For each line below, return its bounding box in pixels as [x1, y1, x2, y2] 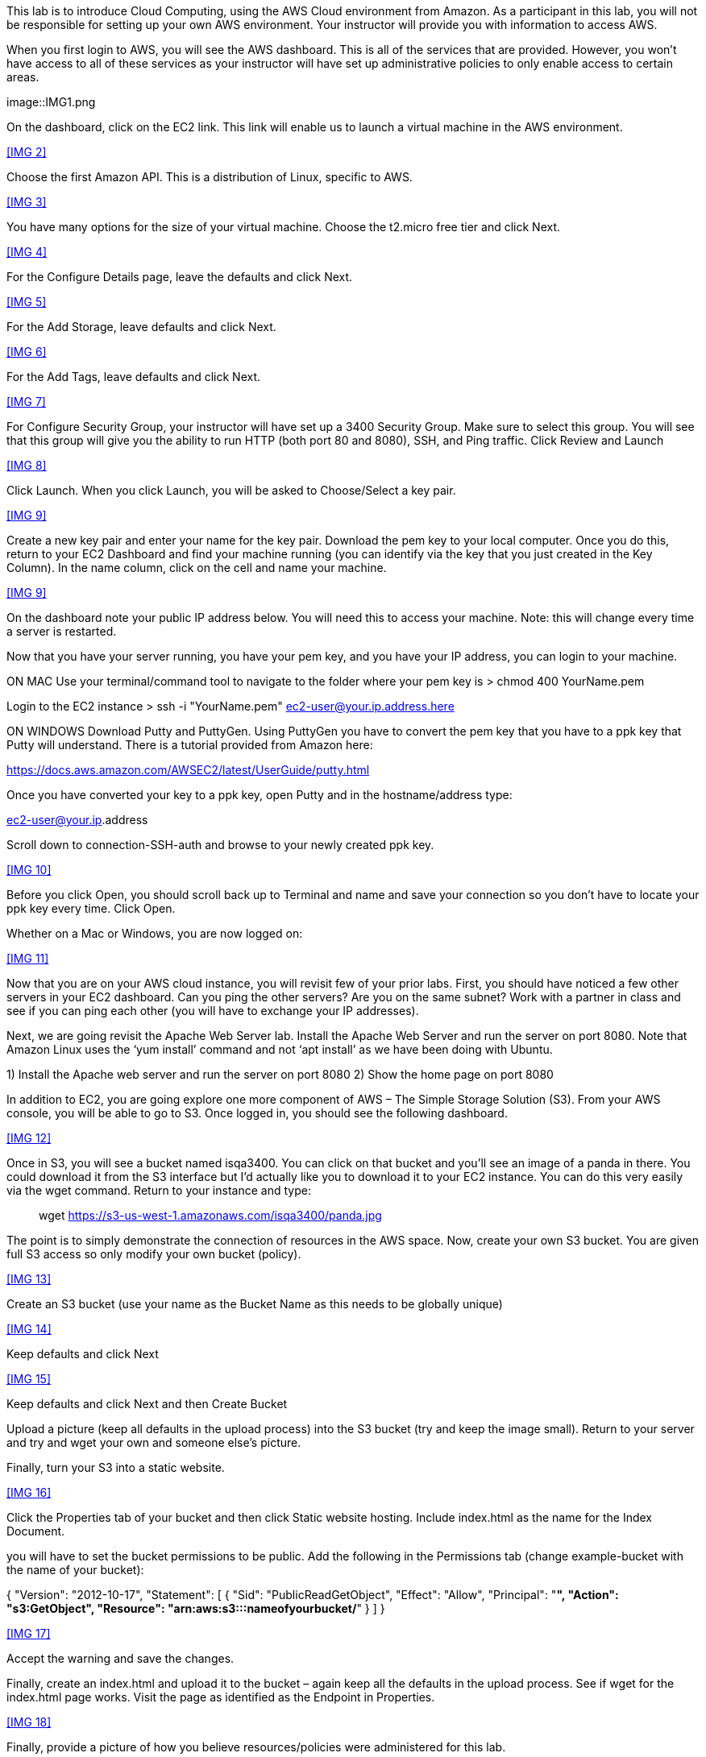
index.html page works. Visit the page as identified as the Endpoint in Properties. [6, 1690, 435, 1704]
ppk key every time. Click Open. [6, 901, 176, 915]
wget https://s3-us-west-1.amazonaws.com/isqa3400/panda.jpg [39, 1208, 382, 1222]
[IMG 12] [6, 1131, 52, 1145]
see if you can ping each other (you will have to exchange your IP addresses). [6, 1004, 419, 1017]
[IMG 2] [6, 145, 47, 159]
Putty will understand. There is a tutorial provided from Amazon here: [6, 738, 373, 752]
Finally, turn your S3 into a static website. [6, 1461, 225, 1474]
